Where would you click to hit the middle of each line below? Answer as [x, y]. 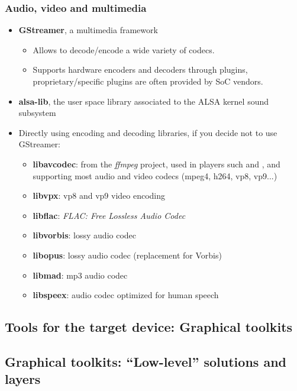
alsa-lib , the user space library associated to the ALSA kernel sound [144, 101]
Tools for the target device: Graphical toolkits [149, 327]
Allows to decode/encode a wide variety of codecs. [124, 49]
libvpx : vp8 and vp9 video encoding [99, 195]
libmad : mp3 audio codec [80, 275]
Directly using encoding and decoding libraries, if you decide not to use [148, 132]
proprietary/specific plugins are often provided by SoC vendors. [148, 81]
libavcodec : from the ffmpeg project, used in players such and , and [156, 164]
